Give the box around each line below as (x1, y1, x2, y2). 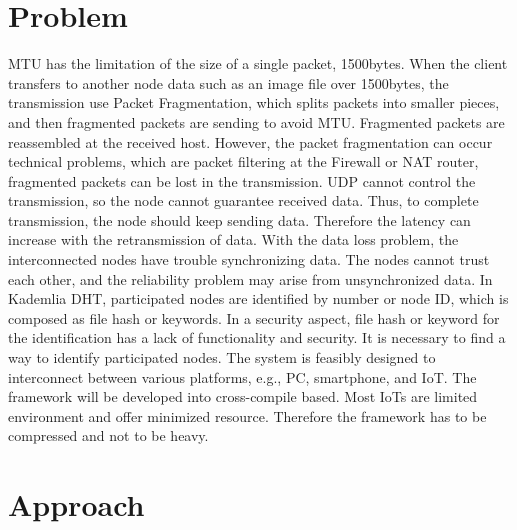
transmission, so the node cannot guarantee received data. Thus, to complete (8, 190, 479, 211)
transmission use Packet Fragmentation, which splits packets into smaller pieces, (8, 92, 500, 113)
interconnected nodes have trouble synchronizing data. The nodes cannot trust (8, 249, 490, 270)
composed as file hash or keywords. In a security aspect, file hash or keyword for (8, 307, 500, 328)
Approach (8, 484, 145, 525)
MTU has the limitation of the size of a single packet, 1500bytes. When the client (8, 53, 508, 74)
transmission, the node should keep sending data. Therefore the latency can (8, 209, 471, 230)
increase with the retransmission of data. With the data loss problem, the (8, 229, 459, 250)
